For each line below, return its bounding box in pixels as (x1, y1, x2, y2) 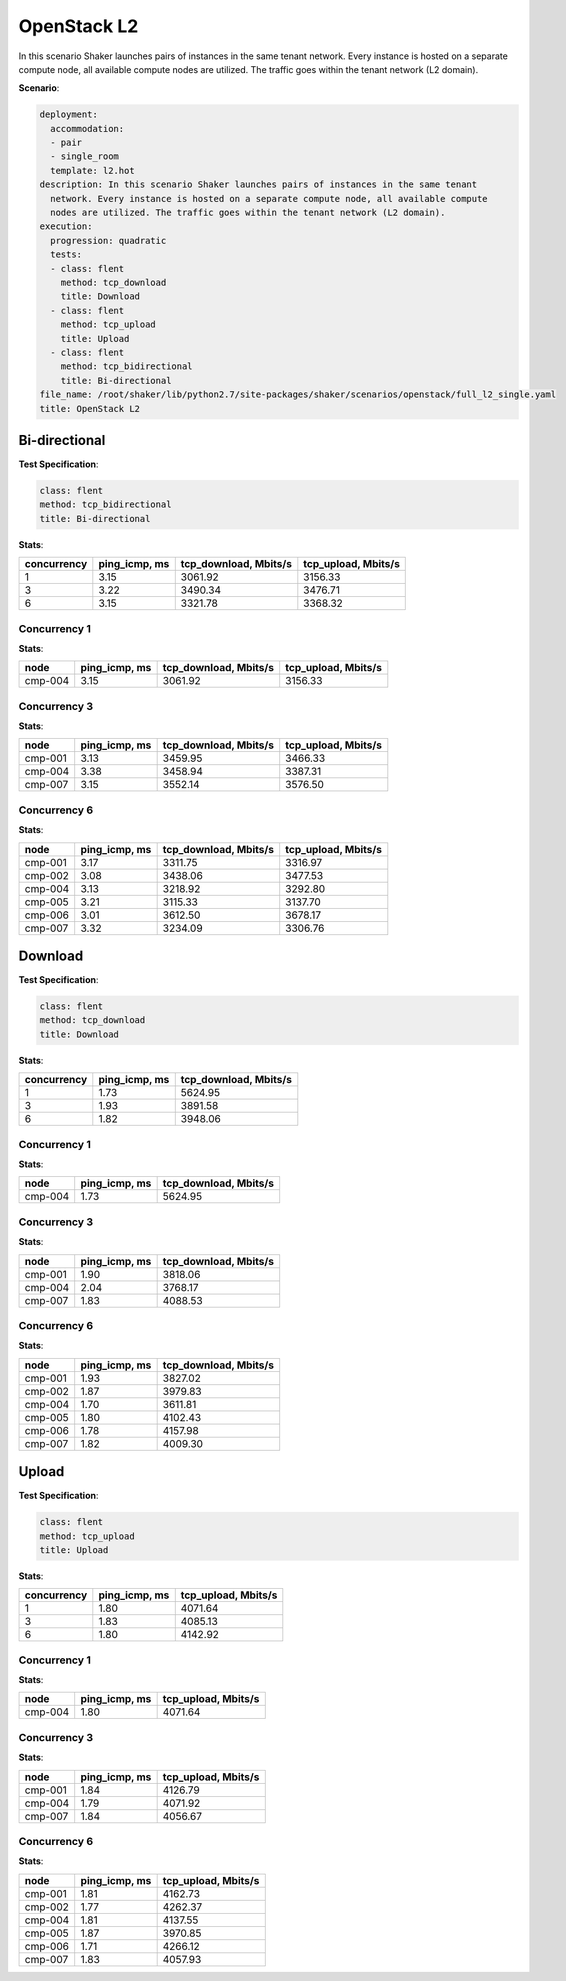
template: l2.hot (50, 165, 135, 176)
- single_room (50, 151, 120, 162)
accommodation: (50, 123, 125, 134)
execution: (39, 221, 93, 232)
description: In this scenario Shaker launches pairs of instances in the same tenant (39, 179, 478, 190)
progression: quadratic (50, 235, 167, 246)
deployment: (39, 109, 99, 120)
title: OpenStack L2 (39, 403, 140, 414)
